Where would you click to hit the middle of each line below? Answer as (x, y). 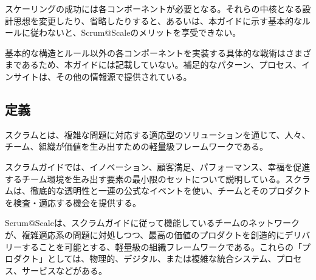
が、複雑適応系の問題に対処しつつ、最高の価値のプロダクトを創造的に (145, 234)
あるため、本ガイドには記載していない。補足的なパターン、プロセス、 (161, 65)
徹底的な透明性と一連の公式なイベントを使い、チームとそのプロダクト (170, 191)
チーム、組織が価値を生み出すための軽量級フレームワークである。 (137, 146)
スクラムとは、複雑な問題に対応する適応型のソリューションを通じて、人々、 (158, 134)
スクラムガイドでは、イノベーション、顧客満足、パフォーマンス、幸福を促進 (158, 166)
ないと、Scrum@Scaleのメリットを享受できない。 (144, 32)
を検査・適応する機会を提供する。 (73, 202)
